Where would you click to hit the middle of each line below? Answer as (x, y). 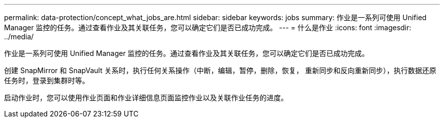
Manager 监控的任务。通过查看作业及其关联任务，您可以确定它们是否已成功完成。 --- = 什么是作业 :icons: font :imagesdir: (208, 27)
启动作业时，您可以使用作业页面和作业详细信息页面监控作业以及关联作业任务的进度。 (146, 98)
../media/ (19, 37)
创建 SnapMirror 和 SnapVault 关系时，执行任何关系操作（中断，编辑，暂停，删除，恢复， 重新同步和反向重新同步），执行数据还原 (220, 70)
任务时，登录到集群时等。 (47, 80)
